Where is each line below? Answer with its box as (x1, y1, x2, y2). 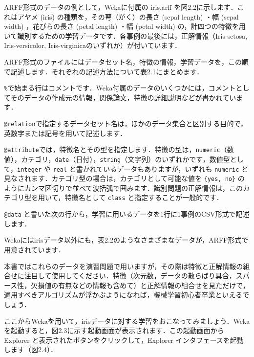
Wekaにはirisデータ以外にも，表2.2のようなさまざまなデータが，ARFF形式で (4, 235, 249, 245)
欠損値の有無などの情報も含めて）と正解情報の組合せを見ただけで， (31, 280, 250, 290)
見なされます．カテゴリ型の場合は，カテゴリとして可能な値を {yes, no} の (4, 173, 245, 183)
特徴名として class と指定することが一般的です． (64, 192, 223, 202)
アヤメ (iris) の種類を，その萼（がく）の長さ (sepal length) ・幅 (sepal (17, 11, 239, 22)
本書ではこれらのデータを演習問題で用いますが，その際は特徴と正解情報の (4, 261, 243, 271)
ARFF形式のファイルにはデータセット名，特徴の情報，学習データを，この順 (4, 56, 249, 67)
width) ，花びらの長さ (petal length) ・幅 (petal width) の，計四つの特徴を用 (4, 21, 246, 31)
